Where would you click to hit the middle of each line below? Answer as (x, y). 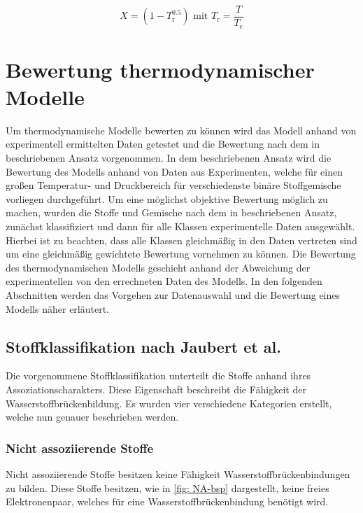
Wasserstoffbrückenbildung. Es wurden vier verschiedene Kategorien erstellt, (169, 403)
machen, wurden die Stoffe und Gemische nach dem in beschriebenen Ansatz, (171, 212)
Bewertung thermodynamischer (160, 69)
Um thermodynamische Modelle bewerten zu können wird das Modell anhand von (181, 130)
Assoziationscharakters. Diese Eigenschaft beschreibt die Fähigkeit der (156, 389)
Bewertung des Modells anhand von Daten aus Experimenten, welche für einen (174, 171)
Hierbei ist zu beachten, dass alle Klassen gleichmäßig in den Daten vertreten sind (181, 240)
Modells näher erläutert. (57, 308)
